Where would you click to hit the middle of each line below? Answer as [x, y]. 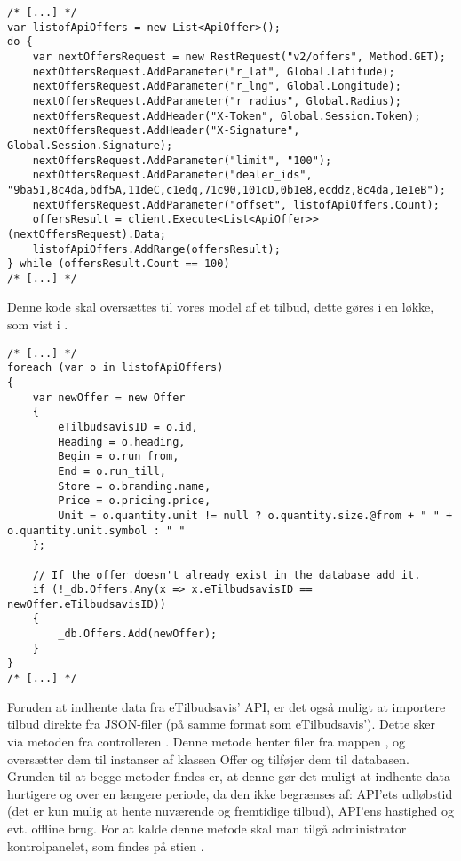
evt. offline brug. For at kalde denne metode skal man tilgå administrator [207, 828]
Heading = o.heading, [122, 442]
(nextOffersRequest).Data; [87, 234]
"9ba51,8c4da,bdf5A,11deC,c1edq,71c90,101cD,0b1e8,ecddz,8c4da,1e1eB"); [227, 190]
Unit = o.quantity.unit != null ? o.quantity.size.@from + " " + [255, 515]
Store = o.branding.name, [135, 486]
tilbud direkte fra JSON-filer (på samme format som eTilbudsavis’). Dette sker [222, 724]
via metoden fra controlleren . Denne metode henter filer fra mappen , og [207, 741]
